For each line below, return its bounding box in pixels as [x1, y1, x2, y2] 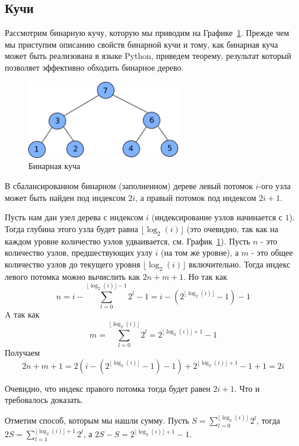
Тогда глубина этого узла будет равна [5, 222, 139, 234]
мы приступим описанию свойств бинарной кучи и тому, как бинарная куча [5, 38, 278, 50]
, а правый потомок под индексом [135, 191, 257, 203]
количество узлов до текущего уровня [5, 257, 140, 270]
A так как [5, 308, 40, 321]
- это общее [251, 246, 293, 259]
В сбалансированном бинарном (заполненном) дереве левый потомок [5, 179, 253, 191]
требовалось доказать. [5, 394, 83, 406]
